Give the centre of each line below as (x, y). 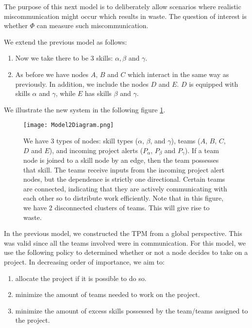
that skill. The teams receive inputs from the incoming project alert (124, 169)
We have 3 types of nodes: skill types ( (81, 141)
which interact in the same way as (178, 74)
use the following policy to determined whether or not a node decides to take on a (126, 252)
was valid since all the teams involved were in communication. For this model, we (125, 242)
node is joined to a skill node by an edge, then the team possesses (121, 160)
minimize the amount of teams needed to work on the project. (108, 294)
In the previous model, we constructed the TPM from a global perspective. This (123, 233)
